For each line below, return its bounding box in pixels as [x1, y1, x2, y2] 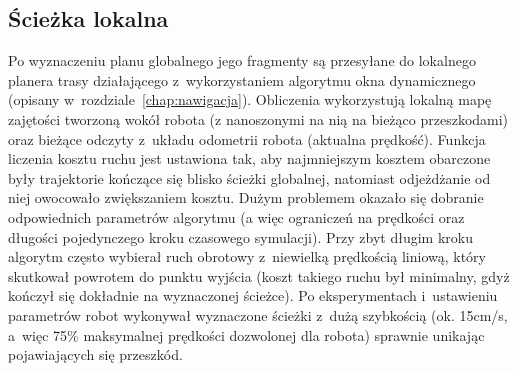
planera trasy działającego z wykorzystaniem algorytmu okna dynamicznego [8, 69, 476, 90]
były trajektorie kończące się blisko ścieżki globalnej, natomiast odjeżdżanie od [8, 167, 491, 188]
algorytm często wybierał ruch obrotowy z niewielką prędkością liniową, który [8, 246, 486, 267]
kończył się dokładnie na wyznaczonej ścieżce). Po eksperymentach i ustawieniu [8, 285, 498, 306]
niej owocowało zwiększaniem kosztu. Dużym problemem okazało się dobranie [8, 187, 484, 208]
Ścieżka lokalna [8, 3, 169, 34]
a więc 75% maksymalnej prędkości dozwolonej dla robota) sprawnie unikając [8, 324, 485, 345]
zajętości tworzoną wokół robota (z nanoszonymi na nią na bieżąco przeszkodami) [8, 108, 509, 129]
